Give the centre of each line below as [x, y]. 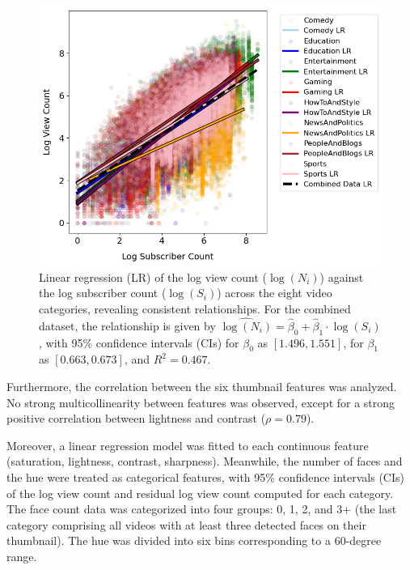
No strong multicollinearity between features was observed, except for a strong [201, 402]
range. [22, 557]
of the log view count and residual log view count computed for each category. [200, 493]
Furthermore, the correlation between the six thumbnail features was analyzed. [202, 387]
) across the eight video [275, 293]
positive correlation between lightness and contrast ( [136, 418]
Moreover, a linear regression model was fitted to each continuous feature [188, 445]
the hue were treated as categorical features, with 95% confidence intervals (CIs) [205, 477]
